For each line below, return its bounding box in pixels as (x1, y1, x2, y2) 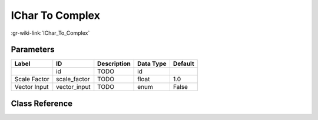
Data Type (137, 59, 167, 68)
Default (173, 59, 194, 68)
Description (97, 59, 131, 68)
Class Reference (11, 98, 73, 108)
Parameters (11, 45, 55, 55)
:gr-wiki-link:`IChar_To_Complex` (11, 29, 90, 36)
